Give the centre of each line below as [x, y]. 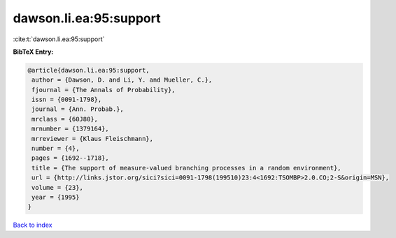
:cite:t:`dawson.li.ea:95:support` [59, 39]
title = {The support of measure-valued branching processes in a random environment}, [187, 168]
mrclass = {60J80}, [65, 119]
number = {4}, [56, 149]
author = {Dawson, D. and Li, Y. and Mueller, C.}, [122, 80]
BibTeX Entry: [33, 52]
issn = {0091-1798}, [67, 100]
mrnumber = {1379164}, [71, 129]
